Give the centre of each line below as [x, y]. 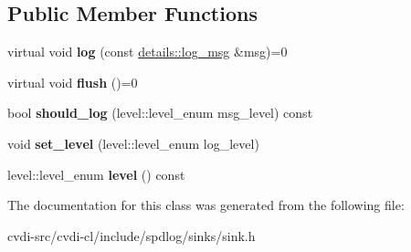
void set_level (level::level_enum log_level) [133, 143]
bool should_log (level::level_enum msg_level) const [160, 113]
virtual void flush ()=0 [73, 82]
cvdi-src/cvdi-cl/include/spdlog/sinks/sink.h [132, 235]
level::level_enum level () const [96, 174]
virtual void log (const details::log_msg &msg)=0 [148, 52]
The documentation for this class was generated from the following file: [206, 205]
